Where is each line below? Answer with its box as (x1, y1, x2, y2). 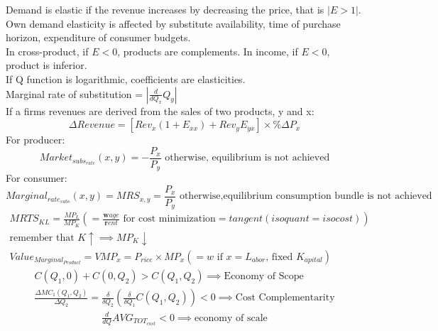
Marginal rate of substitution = (6, 86, 143, 101)
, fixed (265, 251, 293, 262)
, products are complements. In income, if (117, 43, 298, 58)
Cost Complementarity (235, 293, 335, 303)
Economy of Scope (224, 271, 304, 281)
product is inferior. (6, 58, 87, 72)
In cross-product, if (6, 43, 89, 58)
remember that (9, 232, 75, 243)
